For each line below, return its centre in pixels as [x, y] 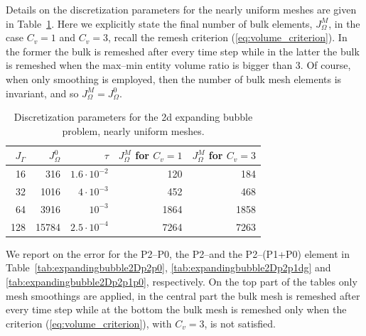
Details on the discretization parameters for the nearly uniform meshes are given [181, 9]
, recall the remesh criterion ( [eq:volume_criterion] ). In [227, 37]
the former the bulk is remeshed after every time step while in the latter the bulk [183, 51]
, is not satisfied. [240, 323]
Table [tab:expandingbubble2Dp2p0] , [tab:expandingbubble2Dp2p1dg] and [168, 267]
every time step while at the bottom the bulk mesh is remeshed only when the [176, 309]
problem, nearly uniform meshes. [133, 130]
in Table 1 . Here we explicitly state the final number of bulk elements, [159, 23]
